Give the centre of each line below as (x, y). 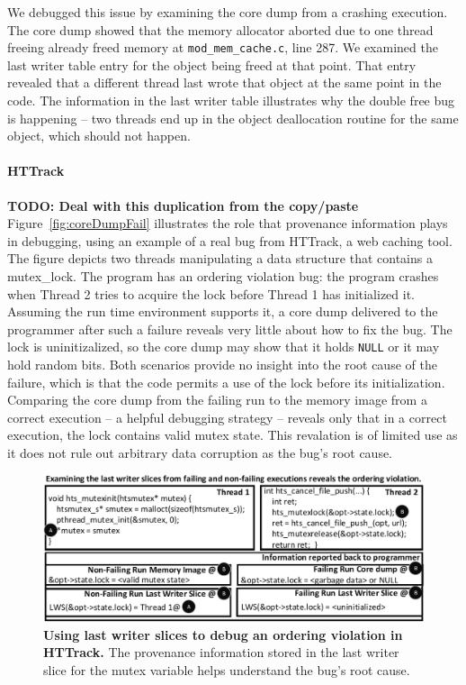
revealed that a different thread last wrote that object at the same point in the (224, 82)
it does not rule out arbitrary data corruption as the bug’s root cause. (200, 452)
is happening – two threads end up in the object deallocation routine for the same (233, 118)
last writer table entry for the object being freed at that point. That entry (212, 64)
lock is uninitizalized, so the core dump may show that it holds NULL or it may (224, 347)
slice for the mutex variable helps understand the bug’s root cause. (227, 669)
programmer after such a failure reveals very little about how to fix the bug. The (230, 329)
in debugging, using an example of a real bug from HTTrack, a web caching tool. (230, 240)
